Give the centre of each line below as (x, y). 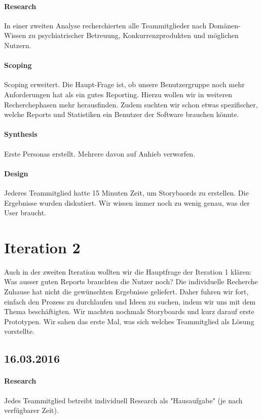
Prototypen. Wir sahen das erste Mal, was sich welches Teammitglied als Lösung (129, 321)
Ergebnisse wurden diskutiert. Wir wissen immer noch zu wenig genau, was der (127, 202)
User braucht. (25, 213)
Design (16, 173)
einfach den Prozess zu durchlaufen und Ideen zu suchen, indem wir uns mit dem (130, 301)
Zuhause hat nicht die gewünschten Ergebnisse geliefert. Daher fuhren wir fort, (126, 292)
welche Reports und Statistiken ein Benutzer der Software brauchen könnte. (122, 114)
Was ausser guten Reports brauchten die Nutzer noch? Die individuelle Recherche (131, 281)
